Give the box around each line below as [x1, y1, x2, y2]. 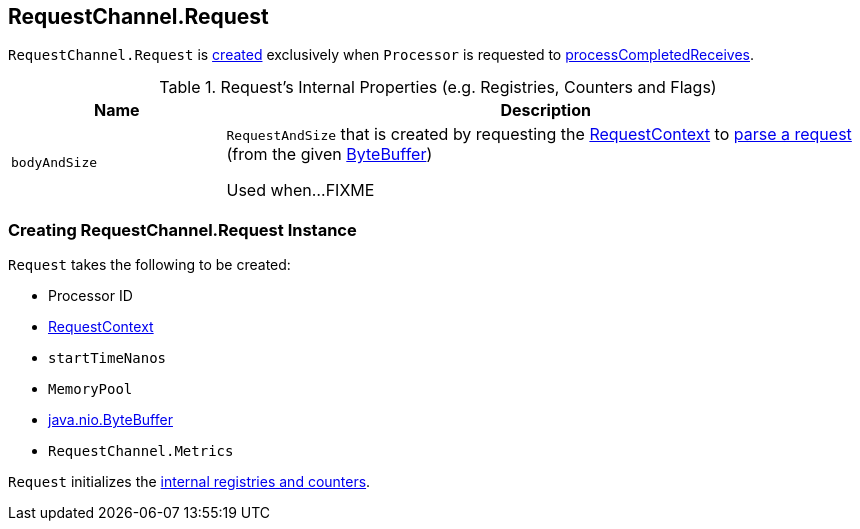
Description [500, 100, 591, 121]
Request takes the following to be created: [8, 256, 291, 274]
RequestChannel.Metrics [48, 443, 234, 460]
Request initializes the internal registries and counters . [8, 473, 371, 491]
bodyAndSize [11, 154, 98, 170]
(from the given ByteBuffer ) [226, 144, 433, 165]
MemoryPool [48, 381, 133, 398]
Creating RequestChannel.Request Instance [8, 219, 357, 240]
